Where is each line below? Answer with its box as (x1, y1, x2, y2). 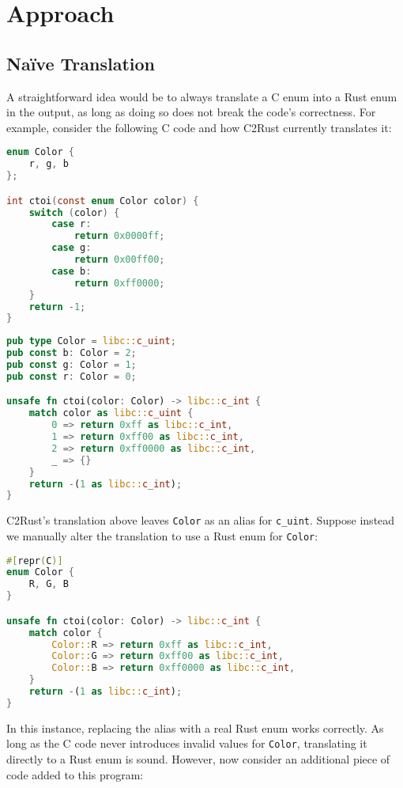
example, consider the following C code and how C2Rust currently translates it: (6, 119, 392, 135)
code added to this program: (6, 766, 144, 782)
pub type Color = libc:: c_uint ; (6, 335, 176, 347)
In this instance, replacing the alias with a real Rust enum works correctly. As (6, 719, 384, 736)
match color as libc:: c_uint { (28, 407, 194, 419)
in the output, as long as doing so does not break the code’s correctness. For (6, 104, 376, 120)
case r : (51, 218, 92, 230)
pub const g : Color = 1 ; (6, 359, 137, 371)
